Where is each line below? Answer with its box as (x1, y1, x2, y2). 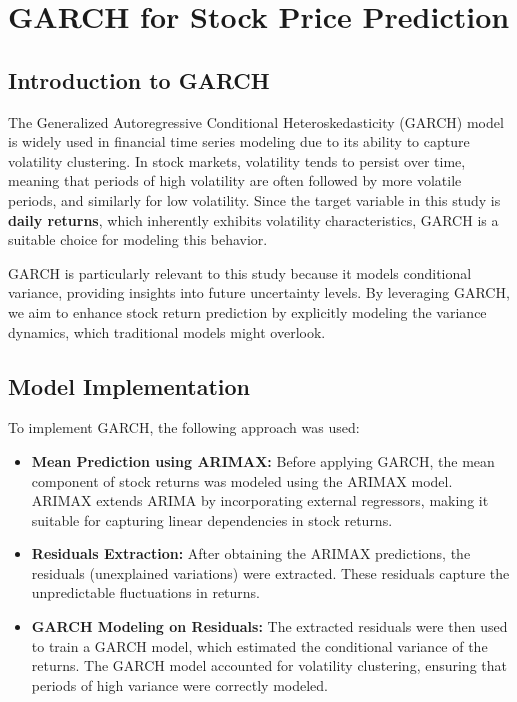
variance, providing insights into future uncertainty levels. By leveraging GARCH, (8, 282, 510, 303)
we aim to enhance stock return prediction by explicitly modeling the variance (8, 301, 487, 322)
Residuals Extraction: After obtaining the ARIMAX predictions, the (31, 543, 471, 564)
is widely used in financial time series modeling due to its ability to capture (8, 131, 470, 152)
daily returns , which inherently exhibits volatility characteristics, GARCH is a (8, 209, 499, 230)
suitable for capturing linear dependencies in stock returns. (31, 509, 393, 530)
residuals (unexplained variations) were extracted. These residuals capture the (31, 562, 510, 583)
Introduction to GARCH (8, 64, 270, 95)
